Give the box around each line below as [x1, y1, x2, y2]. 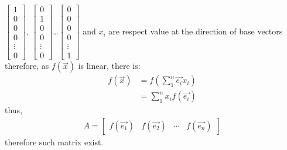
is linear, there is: [78, 60, 141, 72]
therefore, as [5, 60, 49, 72]
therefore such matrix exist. [5, 135, 104, 148]
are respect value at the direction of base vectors [108, 25, 283, 37]
